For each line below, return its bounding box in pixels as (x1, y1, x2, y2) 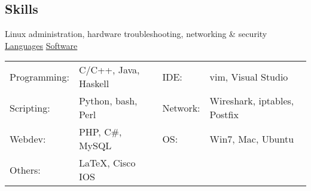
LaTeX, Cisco (78, 156, 136, 170)
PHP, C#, (78, 125, 122, 139)
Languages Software (5, 39, 78, 51)
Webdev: (10, 131, 46, 146)
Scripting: (10, 100, 50, 115)
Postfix (209, 107, 239, 122)
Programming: (10, 69, 69, 84)
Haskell (78, 76, 109, 91)
